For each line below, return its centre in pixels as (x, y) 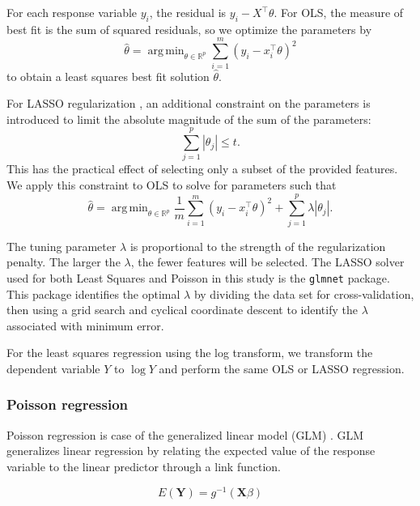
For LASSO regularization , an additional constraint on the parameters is (189, 103)
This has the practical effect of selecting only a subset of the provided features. (202, 169)
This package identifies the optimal (93, 293)
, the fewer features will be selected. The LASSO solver (267, 262)
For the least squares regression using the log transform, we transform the (190, 353)
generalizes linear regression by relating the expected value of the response (191, 451)
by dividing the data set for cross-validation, (304, 293)
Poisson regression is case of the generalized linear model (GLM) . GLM (185, 434)
